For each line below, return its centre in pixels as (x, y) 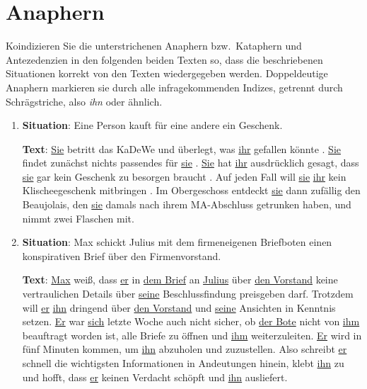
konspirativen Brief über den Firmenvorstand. (122, 255)
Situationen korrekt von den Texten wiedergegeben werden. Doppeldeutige (167, 73)
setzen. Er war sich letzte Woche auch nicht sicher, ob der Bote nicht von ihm (191, 321)
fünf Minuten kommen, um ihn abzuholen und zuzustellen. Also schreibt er (185, 349)
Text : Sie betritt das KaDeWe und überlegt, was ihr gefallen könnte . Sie (182, 148)
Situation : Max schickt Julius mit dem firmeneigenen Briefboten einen (177, 242)
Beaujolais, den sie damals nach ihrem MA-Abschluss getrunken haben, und (187, 204)
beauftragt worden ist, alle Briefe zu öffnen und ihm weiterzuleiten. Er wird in (192, 335)
